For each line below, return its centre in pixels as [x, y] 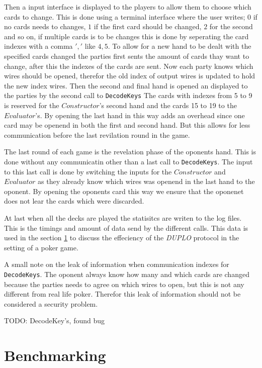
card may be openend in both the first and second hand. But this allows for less [127, 125]
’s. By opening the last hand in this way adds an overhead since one [140, 115]
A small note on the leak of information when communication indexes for [117, 264]
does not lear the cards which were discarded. [74, 201]
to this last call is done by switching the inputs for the [88, 171]
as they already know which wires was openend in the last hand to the [146, 181]
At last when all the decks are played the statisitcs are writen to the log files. [123, 218]
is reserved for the [32, 105]
